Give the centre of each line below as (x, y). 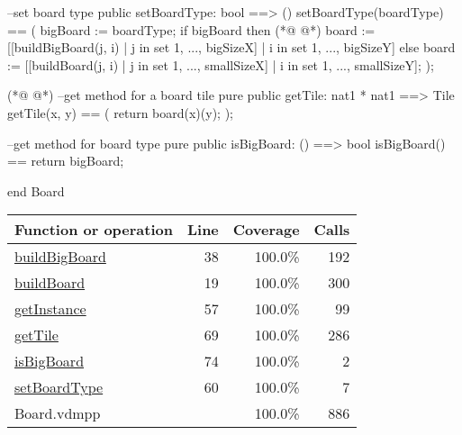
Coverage (266, 230)
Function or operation (94, 230)
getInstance (50, 309)
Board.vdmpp (58, 413)
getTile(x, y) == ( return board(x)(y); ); (120, 112)
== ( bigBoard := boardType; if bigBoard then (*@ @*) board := (191, 29)
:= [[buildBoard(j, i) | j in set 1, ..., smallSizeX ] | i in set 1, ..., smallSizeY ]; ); (221, 64)
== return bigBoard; (66, 161)
